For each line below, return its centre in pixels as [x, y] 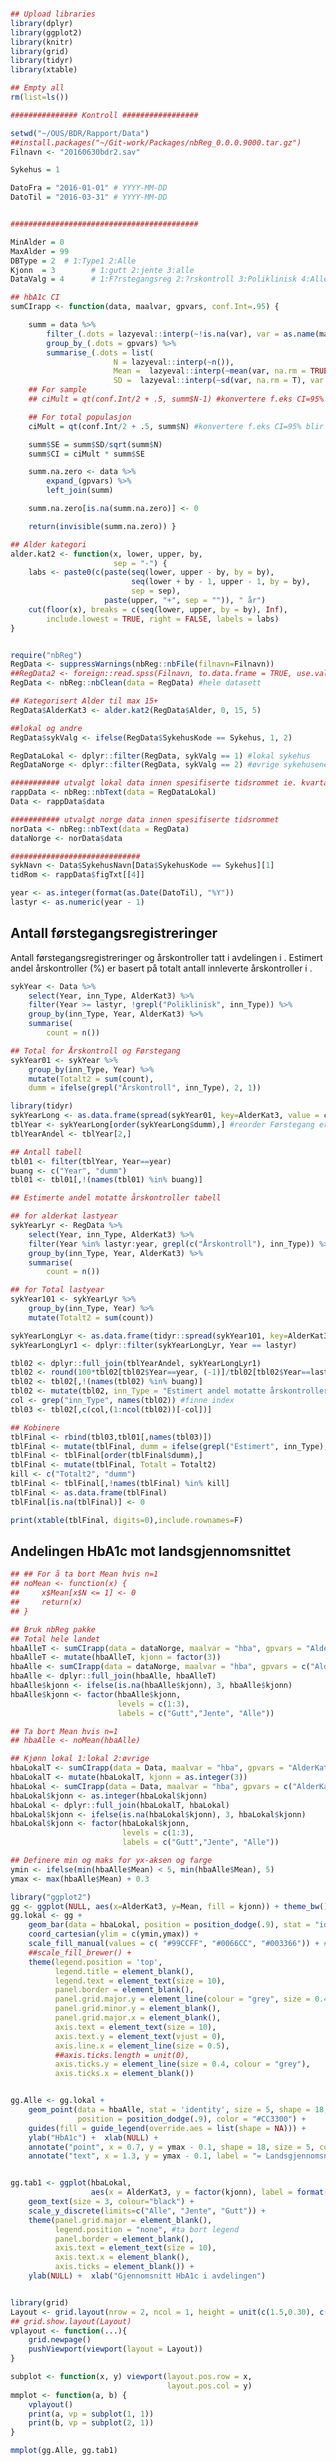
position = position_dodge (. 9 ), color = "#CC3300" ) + [192, 2119]
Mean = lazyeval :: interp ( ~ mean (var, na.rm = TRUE [221, 371]
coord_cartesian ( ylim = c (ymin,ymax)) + [113, 1934]
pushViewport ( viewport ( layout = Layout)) [115, 2349]
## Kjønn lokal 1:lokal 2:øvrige [80, 1759]
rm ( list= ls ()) [40, 97]
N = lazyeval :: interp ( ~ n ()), [174, 362]
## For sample [57, 390]
